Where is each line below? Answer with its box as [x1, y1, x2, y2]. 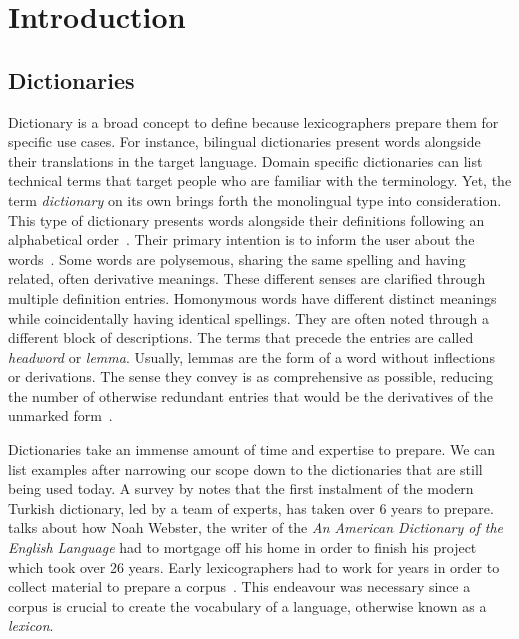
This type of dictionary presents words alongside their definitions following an [8, 209, 485, 230]
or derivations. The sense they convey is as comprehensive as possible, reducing [8, 366, 493, 387]
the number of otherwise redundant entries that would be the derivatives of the [8, 385, 493, 406]
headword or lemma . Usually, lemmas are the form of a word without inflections [8, 346, 495, 367]
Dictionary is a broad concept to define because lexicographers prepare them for [8, 111, 499, 132]
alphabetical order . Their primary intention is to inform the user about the [8, 229, 475, 250]
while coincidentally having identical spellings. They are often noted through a [8, 307, 489, 328]
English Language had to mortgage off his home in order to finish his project [8, 537, 477, 558]
